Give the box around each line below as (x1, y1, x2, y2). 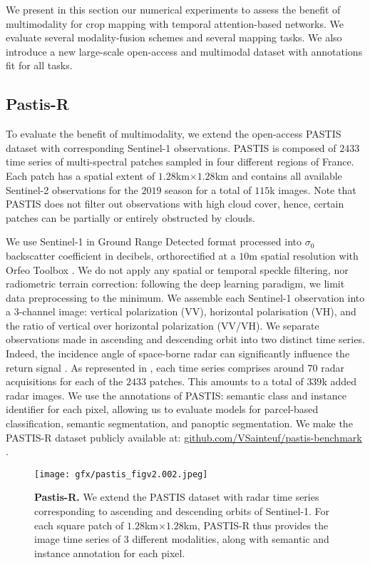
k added (322, 374, 356, 389)
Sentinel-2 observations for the (6, 182, 138, 197)
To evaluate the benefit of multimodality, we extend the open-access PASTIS (6, 126, 341, 141)
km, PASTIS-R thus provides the (183, 517, 329, 532)
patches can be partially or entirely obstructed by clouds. (6, 210, 256, 225)
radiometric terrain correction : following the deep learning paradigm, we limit (6, 276, 345, 291)
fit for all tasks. (6, 58, 73, 73)
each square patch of (34, 517, 124, 532)
